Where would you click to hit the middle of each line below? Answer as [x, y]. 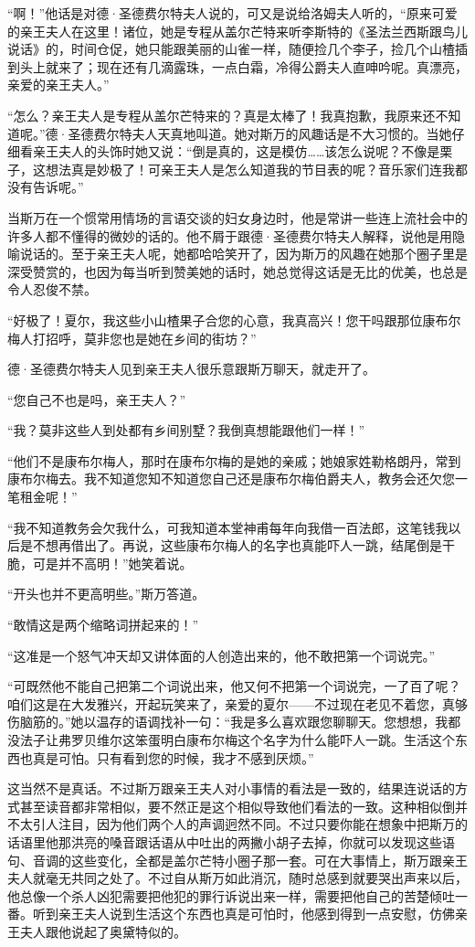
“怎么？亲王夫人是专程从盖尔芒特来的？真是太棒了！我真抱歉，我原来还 [222, 115]
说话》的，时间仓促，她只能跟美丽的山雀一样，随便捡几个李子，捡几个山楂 [231, 49]
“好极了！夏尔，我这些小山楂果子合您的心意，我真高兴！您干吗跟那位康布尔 [234, 319]
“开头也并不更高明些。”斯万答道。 [106, 594]
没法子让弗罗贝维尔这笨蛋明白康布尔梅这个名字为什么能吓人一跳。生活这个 [231, 740]
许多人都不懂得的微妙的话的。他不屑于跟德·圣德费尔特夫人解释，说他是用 [230, 235]
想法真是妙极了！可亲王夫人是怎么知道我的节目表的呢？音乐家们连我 [250, 169]
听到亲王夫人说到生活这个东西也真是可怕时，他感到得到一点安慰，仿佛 [243, 914]
